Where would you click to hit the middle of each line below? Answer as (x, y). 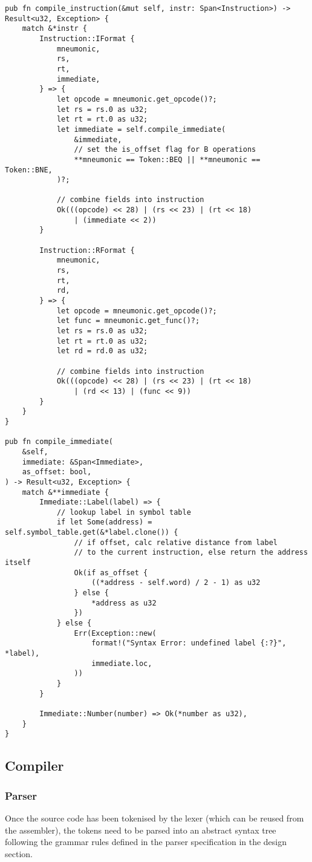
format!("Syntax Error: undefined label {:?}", (189, 643)
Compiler (34, 766)
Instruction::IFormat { (87, 38)
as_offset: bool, (57, 472)
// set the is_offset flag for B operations (165, 150)
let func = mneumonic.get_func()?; (128, 321)
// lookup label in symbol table (124, 512)
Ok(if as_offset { (111, 573)
